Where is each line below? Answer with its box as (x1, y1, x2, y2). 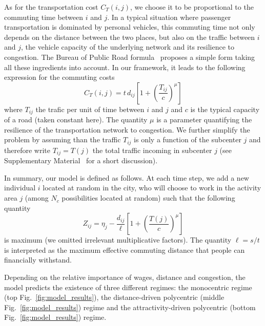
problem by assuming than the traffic (4, 134, 121, 145)
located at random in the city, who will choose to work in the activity (43, 182, 261, 193)
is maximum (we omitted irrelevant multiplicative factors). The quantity (4, 234, 232, 245)
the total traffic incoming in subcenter (92, 144, 212, 155)
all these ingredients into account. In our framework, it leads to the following (4, 61, 246, 72)
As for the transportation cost (4, 2, 98, 12)
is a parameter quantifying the (156, 114, 252, 125)
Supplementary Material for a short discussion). (4, 155, 158, 166)
